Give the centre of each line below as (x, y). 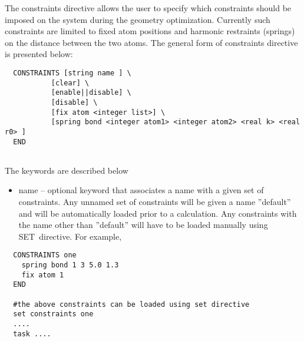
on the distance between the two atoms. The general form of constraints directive (151, 42)
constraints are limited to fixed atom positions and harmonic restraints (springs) (150, 31)
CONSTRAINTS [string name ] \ (72, 73)
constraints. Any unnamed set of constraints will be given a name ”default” (155, 202)
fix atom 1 (43, 275)
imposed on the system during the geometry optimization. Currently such (138, 19)
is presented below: (39, 54)
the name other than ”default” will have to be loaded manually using (143, 225)
